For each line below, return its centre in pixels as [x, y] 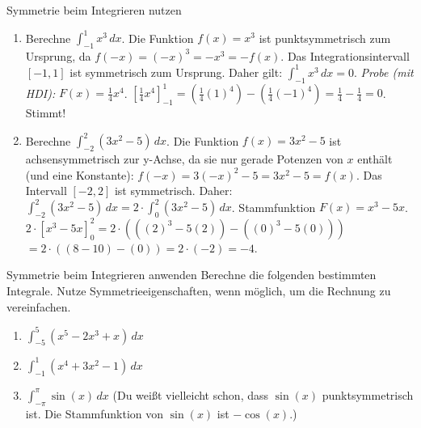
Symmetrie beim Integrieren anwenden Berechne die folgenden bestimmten [192, 275]
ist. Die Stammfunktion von [95, 413]
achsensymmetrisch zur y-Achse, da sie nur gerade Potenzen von [184, 159]
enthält [375, 159]
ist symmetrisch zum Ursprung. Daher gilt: [176, 72]
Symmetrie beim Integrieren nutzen [94, 10]
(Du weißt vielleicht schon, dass [191, 394]
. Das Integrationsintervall [345, 55]
